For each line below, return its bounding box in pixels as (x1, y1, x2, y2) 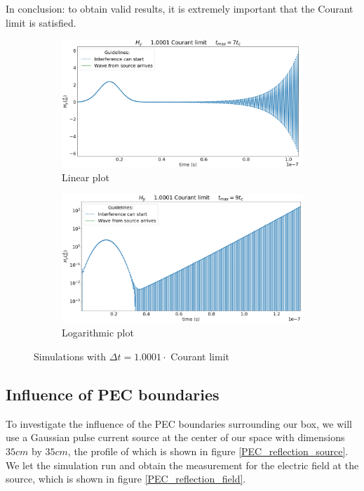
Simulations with (34, 349, 107, 364)
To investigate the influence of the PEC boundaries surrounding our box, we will (6, 416, 352, 431)
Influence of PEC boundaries (6, 384, 220, 405)
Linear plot (62, 169, 109, 184)
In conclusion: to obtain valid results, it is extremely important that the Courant (6, 1, 353, 15)
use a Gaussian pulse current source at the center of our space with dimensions (6, 430, 345, 445)
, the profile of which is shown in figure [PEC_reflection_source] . (67, 444, 349, 459)
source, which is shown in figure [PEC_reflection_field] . (6, 471, 246, 486)
